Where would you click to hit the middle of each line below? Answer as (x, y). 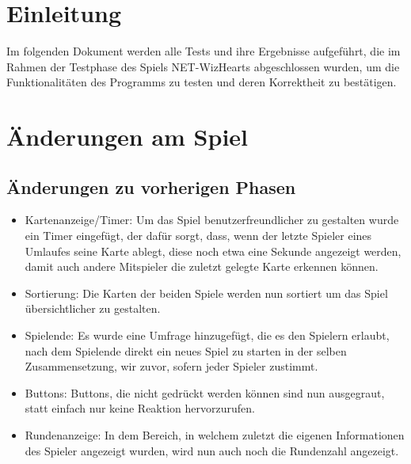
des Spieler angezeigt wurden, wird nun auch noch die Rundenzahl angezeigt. (212, 450)
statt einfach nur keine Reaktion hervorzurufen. (140, 408)
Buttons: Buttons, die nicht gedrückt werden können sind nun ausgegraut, (205, 392)
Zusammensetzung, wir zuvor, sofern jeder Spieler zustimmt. (171, 366)
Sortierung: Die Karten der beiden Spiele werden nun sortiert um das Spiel (206, 293)
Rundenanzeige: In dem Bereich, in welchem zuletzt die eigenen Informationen (215, 435)
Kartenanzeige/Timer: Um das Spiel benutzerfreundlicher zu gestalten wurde (212, 220)
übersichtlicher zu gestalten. (93, 308)
